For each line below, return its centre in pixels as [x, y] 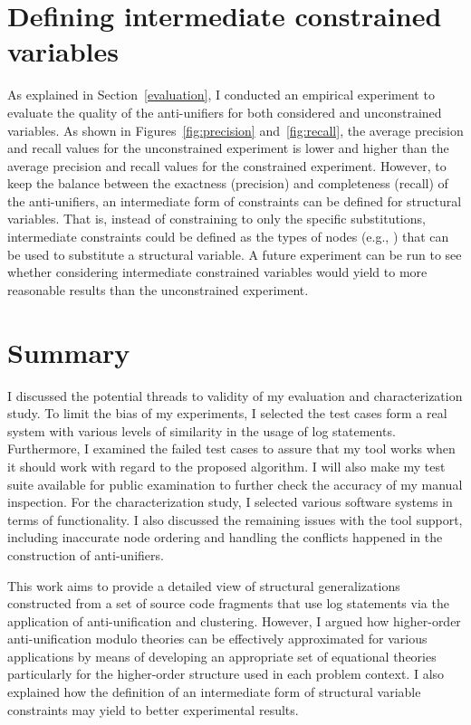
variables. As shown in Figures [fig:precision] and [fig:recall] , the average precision [235, 130]
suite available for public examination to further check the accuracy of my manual [235, 484]
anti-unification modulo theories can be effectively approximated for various [217, 639]
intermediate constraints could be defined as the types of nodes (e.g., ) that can [228, 237]
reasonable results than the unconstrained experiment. [158, 289]
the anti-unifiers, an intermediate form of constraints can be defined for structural [235, 200]
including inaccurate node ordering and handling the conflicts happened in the [225, 537]
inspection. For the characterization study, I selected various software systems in [230, 502]
